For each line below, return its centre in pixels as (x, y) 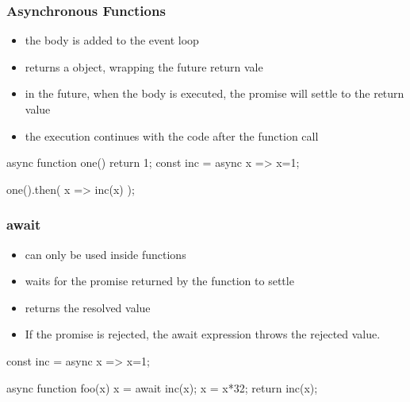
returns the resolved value (88, 307)
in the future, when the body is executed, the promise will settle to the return (215, 93)
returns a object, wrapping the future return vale (144, 66)
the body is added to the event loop (112, 40)
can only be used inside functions (105, 254)
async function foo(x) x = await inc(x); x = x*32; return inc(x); (162, 387)
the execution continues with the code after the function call (172, 135)
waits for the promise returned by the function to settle (159, 281)
